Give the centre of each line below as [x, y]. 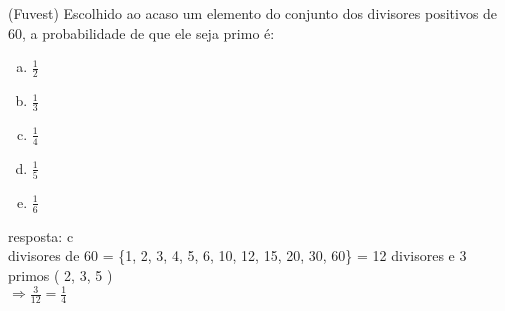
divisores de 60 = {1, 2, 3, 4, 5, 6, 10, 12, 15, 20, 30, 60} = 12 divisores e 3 [237, 255]
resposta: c [41, 235]
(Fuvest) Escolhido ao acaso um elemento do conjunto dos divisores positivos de [253, 13]
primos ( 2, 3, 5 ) [60, 275]
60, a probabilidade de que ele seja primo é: [141, 32]
